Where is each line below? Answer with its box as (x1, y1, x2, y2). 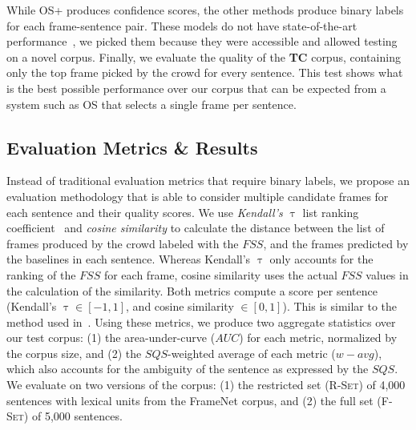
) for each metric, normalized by (239, 329, 398, 346)
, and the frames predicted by (263, 235, 409, 251)
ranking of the (6, 266, 76, 283)
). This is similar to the (282, 298, 398, 315)
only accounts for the (269, 251, 374, 267)
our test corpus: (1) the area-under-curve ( (6, 329, 216, 346)
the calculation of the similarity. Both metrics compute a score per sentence (6, 282, 378, 299)
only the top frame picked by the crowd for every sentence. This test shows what (6, 64, 403, 81)
